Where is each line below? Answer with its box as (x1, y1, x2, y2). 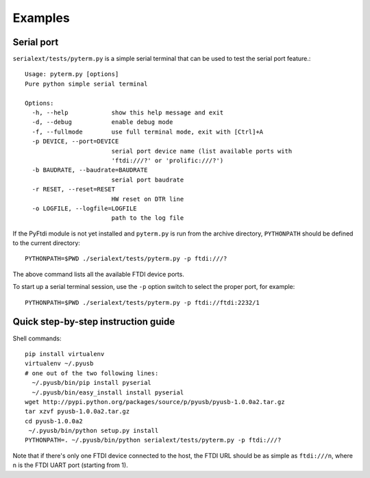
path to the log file (111, 214, 184, 222)
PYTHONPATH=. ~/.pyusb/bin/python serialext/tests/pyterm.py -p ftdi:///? (25, 436, 282, 444)
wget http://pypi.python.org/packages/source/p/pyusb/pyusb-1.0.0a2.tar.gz (25, 398, 285, 405)
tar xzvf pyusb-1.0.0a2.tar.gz (25, 407, 130, 416)
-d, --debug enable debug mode (32, 118, 173, 126)
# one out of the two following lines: (25, 369, 159, 377)
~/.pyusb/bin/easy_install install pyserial (32, 388, 184, 397)
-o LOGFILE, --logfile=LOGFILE (32, 204, 137, 212)
